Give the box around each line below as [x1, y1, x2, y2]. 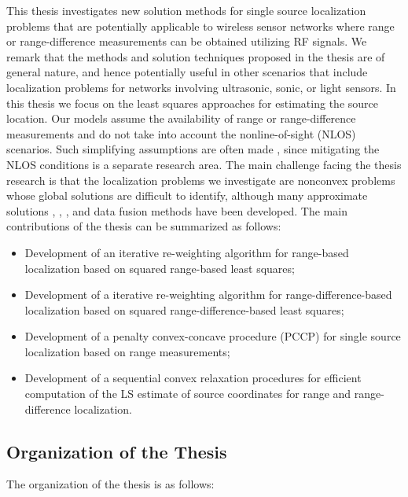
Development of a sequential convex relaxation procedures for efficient [24, 370, 362, 386]
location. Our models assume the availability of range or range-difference [6, 110, 356, 127]
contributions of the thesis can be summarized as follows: [6, 218, 281, 234]
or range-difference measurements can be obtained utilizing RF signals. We [6, 33, 367, 50]
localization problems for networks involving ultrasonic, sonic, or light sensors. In [6, 79, 396, 95]
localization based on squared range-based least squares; [24, 260, 295, 276]
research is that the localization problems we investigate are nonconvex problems [6, 171, 395, 188]
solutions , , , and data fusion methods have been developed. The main [6, 202, 347, 219]
